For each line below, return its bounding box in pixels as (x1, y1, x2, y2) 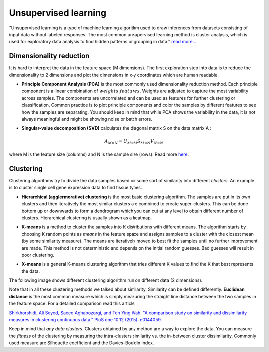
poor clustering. (21, 252, 54, 258)
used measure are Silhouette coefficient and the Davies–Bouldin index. (9, 340, 154, 346)
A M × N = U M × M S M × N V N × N (104, 138, 164, 145)
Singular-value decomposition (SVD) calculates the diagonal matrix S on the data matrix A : (21, 125, 212, 131)
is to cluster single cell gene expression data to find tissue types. (9, 185, 142, 191)
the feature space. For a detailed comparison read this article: (9, 300, 136, 307)
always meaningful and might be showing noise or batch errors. (21, 116, 153, 122)
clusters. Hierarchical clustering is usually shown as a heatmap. (21, 215, 152, 221)
